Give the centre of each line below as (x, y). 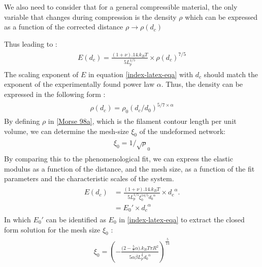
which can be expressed (221, 16)
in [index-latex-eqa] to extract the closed (182, 219)
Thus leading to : (31, 43)
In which (18, 219)
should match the (231, 74)
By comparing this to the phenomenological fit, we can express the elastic (119, 158)
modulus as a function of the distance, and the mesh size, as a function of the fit (129, 168)
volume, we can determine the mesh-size (67, 131)
